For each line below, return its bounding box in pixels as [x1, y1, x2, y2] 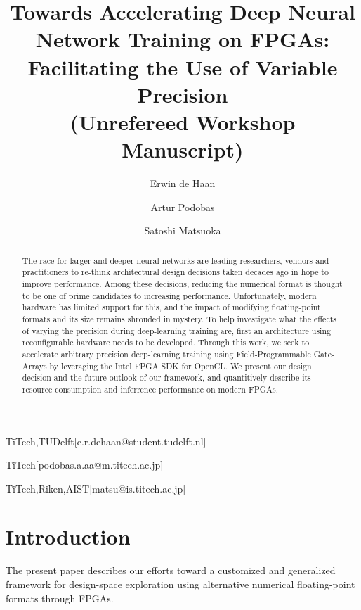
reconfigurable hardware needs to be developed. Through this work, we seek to [22, 336, 310, 348]
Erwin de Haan [150, 176, 216, 191]
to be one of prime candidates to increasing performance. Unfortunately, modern [22, 289, 317, 301]
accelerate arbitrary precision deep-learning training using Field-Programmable [22, 348, 311, 360]
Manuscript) [122, 135, 244, 164]
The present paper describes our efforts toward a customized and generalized [6, 563, 336, 578]
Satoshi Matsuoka [144, 223, 221, 238]
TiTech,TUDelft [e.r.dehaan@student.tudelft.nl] [6, 433, 206, 448]
